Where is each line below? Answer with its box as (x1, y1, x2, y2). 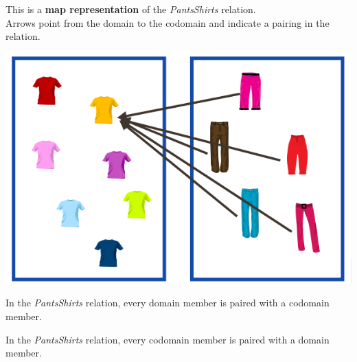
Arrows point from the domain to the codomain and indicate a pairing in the (5, 15, 330, 30)
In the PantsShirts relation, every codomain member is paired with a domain (5, 332, 330, 346)
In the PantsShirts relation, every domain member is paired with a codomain (5, 295, 330, 310)
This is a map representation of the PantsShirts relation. (5, 2, 256, 16)
